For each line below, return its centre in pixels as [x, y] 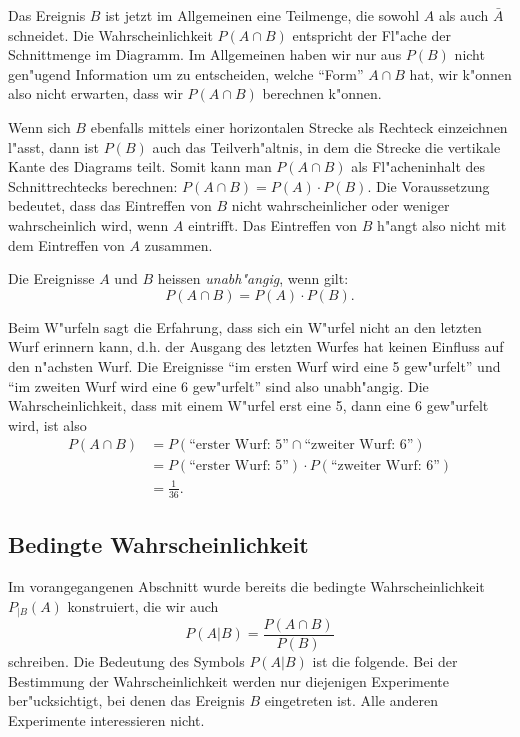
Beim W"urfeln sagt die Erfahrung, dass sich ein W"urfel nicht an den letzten [245, 326]
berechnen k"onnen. [322, 93]
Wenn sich [39, 126]
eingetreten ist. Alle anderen [351, 700]
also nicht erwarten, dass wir [95, 93]
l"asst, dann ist [54, 146]
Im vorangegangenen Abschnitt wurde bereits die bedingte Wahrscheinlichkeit [246, 585]
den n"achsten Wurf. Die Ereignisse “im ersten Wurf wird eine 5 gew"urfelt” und [254, 365]
